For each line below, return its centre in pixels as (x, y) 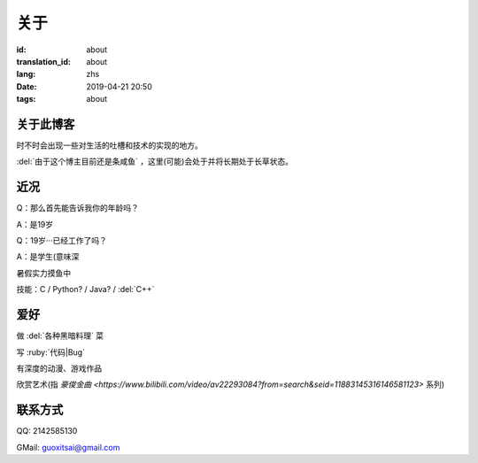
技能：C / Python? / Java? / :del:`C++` (85, 289)
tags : (26, 99)
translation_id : (43, 61)
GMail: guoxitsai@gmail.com (68, 447)
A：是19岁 (35, 224)
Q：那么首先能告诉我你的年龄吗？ (77, 208)
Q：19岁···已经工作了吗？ (62, 241)
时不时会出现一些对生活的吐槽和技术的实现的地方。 (109, 145)
